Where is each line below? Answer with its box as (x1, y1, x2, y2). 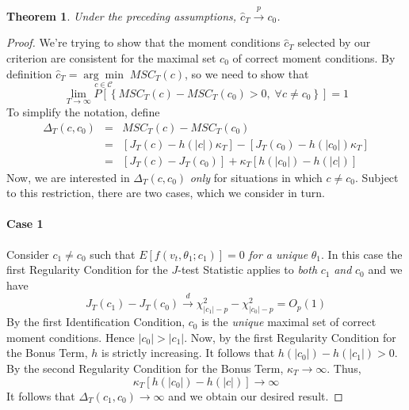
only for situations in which (189, 169, 323, 185)
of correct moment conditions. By (232, 49, 396, 66)
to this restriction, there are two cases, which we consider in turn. (6, 184, 325, 201)
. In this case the (321, 245, 403, 262)
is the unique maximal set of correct (201, 313, 377, 330)
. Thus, (327, 359, 361, 376)
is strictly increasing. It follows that (101, 344, 275, 361)
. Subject (355, 169, 399, 185)
